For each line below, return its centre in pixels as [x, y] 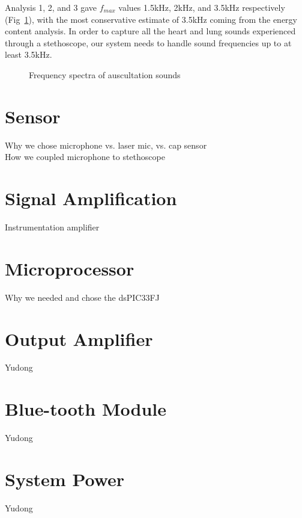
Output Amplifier [79, 338]
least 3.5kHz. [29, 54]
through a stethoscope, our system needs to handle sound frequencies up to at [148, 42]
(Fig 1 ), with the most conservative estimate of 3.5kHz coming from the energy [151, 19]
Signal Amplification [91, 198]
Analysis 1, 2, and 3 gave [51, 7]
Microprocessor [70, 268]
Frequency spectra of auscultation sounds [105, 74]
